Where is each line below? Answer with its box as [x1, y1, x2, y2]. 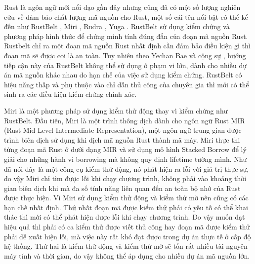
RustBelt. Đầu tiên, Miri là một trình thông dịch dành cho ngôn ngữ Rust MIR [4, 115, 245, 125]
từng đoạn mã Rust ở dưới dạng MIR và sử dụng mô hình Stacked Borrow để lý [4, 144, 247, 154]
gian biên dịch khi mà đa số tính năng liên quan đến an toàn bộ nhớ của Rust [4, 183, 241, 193]
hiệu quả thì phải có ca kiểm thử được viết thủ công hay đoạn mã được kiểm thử [4, 222, 250, 232]
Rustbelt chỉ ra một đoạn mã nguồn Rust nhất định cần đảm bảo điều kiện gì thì [4, 40, 251, 51]
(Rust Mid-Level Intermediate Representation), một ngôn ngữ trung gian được [4, 125, 242, 135]
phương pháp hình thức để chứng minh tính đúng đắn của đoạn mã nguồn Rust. [4, 31, 248, 41]
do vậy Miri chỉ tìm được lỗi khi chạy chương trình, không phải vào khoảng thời [4, 173, 247, 184]
